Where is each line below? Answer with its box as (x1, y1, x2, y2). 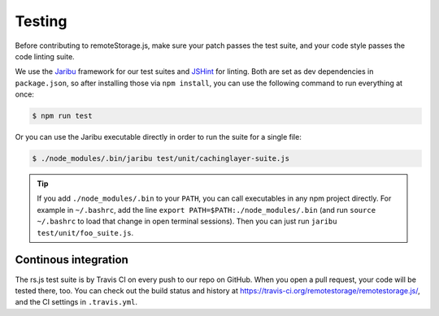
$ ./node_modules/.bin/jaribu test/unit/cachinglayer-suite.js (32, 154, 290, 163)
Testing (15, 12, 67, 30)
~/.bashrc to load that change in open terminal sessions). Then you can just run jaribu (37, 216, 337, 227)
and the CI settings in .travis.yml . (15, 297, 138, 307)
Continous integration (15, 253, 129, 267)
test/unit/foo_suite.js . (37, 227, 134, 237)
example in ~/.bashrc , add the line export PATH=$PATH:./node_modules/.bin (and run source (37, 205, 376, 214)
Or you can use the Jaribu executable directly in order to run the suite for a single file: (15, 132, 302, 142)
